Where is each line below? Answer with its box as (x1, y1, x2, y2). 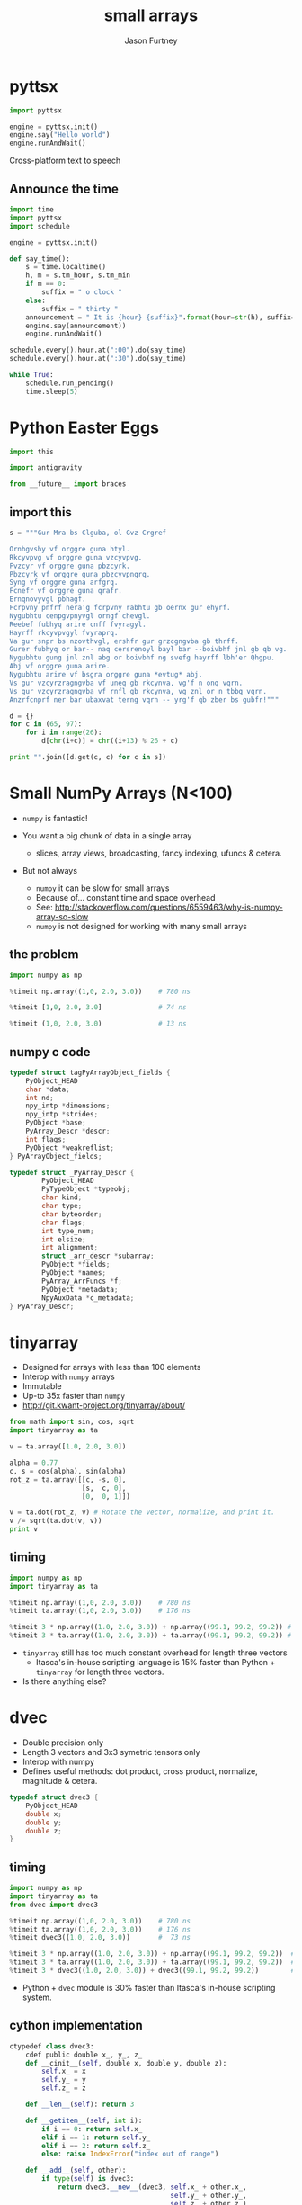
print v (9, 1525, 39, 1534)
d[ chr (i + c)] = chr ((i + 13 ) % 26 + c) (41, 737, 179, 746)
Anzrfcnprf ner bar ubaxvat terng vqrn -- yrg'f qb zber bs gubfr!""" (9, 695, 280, 704)
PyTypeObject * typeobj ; (41, 1185, 130, 1194)
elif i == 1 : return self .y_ (41, 2133, 151, 2142)
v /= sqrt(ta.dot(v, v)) (9, 1517, 102, 1526)
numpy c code (9, 1044, 92, 1060)
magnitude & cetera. (22, 1776, 98, 1786)
